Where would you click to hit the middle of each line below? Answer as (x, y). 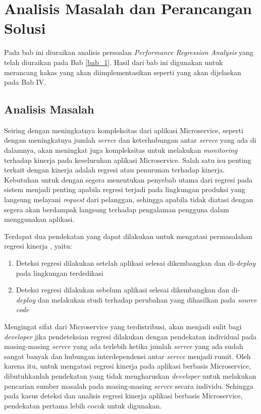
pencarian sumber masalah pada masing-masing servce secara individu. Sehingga (129, 386)
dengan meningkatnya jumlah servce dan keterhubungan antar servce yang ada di (130, 140)
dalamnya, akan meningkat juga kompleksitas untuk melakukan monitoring (121, 150)
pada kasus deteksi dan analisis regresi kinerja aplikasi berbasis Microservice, (123, 396)
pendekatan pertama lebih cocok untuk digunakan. (83, 405)
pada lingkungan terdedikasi (60, 273)
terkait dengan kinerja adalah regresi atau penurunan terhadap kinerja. (115, 170)
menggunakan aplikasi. (39, 219)
